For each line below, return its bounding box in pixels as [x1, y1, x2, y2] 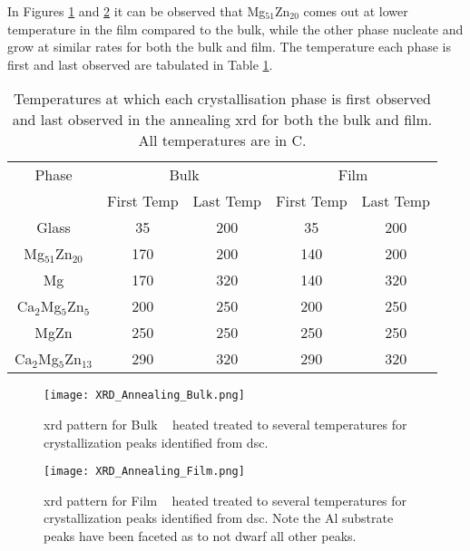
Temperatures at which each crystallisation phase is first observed [14, 88, 431, 110]
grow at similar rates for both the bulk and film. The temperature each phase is [7, 37, 451, 56]
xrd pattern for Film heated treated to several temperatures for [44, 490, 407, 509]
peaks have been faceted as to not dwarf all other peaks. [44, 527, 357, 546]
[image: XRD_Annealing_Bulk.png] [44, 389, 245, 402]
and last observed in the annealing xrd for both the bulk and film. [12, 109, 433, 130]
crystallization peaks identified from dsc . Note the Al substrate [44, 508, 394, 527]
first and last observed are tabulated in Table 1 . [7, 54, 273, 73]
